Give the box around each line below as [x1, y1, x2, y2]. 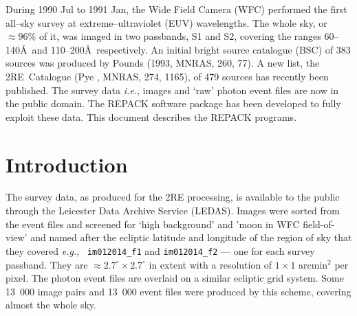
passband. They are [6, 257, 88, 271]
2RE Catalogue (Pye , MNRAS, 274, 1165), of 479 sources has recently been [6, 69, 329, 83]
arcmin [299, 257, 328, 271]
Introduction [6, 150, 128, 178]
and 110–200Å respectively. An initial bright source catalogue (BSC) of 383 [32, 42, 351, 56]
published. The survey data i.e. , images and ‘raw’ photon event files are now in [6, 82, 339, 97]
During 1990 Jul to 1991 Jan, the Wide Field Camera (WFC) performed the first [6, 2, 347, 16]
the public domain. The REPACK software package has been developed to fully [6, 96, 341, 111]
